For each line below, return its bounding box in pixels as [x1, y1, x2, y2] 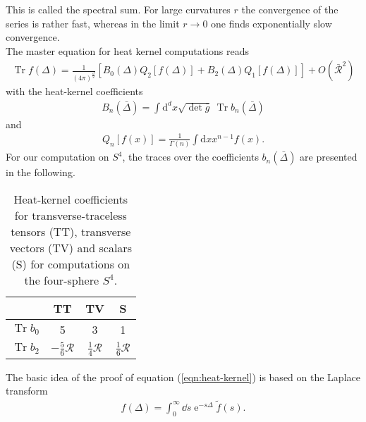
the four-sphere [24, 271, 99, 288]
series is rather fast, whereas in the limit [6, 15, 180, 30]
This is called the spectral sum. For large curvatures [6, 2, 231, 16]
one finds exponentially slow [211, 15, 332, 30]
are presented [300, 149, 358, 164]
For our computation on [6, 149, 109, 164]
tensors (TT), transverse [11, 223, 131, 240]
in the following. [6, 165, 75, 180]
